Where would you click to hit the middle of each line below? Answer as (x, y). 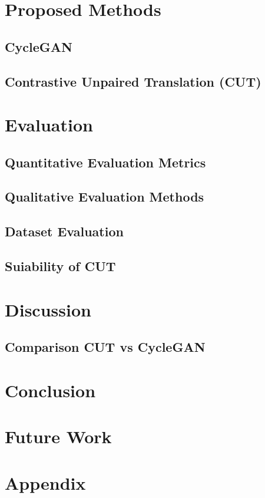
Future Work (58, 436)
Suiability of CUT (60, 266)
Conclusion (50, 390)
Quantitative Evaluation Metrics (105, 162)
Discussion (48, 309)
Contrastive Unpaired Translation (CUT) (133, 81)
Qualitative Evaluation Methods (105, 197)
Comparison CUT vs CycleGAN (105, 347)
